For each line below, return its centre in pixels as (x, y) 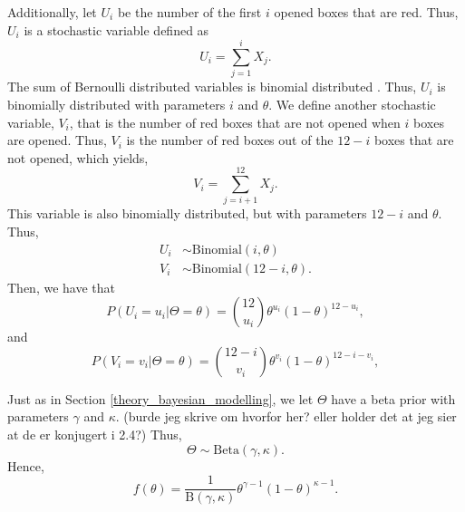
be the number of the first (189, 12)
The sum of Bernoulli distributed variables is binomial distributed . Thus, (212, 87)
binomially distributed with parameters (116, 104)
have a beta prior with (393, 398)
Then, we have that (61, 287)
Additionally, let (52, 12)
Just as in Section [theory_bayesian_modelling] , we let (160, 398)
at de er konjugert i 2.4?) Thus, (95, 435)
